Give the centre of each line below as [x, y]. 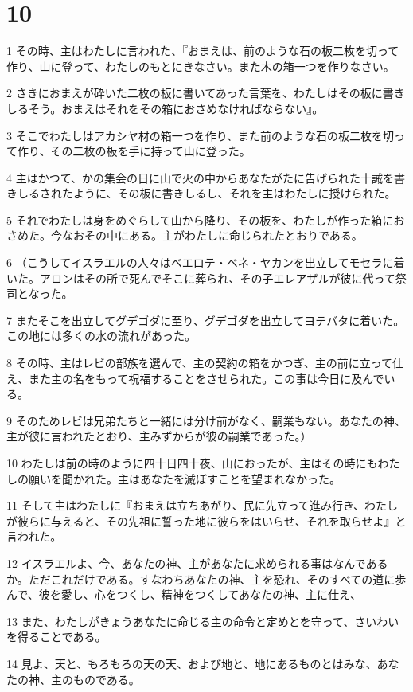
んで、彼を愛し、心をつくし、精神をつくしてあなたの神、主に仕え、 [184, 594]
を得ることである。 [56, 637]
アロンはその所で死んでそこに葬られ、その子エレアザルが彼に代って [217, 278]
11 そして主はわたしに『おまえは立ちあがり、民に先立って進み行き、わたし [202, 505]
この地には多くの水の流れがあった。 [101, 336]
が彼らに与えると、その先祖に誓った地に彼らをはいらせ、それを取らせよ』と [206, 520]
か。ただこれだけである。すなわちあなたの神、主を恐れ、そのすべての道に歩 [206, 579]
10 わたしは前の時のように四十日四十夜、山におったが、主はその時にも [192, 463]
